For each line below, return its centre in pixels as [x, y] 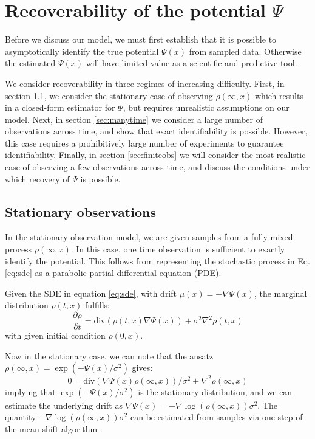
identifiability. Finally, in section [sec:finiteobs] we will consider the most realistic [155, 155]
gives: [142, 368]
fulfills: [98, 305]
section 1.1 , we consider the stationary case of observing [109, 95]
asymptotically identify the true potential [82, 51]
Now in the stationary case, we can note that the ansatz [109, 355]
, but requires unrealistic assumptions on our [206, 107]
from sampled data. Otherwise [245, 51]
